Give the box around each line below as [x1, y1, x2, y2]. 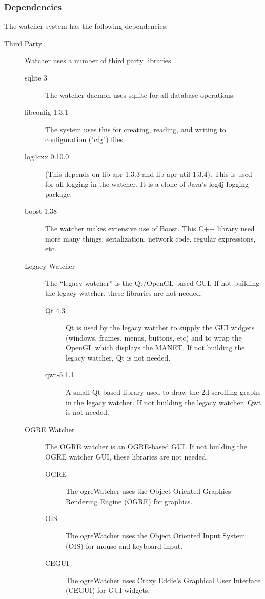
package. [45, 188, 72, 199]
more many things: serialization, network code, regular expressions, [45, 233, 256, 244]
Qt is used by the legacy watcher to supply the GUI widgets [66, 322, 255, 333]
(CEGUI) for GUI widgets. [66, 585, 150, 595]
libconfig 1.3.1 [25, 107, 69, 117]
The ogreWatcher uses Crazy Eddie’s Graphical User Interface [66, 574, 261, 585]
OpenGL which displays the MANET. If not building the [66, 342, 245, 353]
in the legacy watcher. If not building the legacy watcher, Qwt [66, 396, 261, 407]
